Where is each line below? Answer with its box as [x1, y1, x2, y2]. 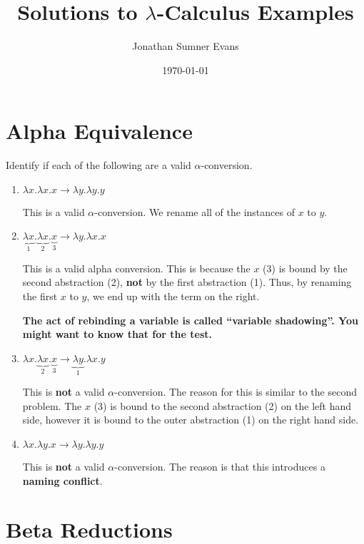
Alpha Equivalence [6, 116, 193, 145]
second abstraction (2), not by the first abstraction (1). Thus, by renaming [22, 274, 352, 289]
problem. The [22, 398, 82, 413]
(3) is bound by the [263, 260, 348, 275]
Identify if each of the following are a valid [6, 158, 191, 173]
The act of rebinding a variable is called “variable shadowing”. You [22, 312, 358, 327]
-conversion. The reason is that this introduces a [114, 459, 325, 474]
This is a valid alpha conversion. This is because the [22, 260, 251, 275]
